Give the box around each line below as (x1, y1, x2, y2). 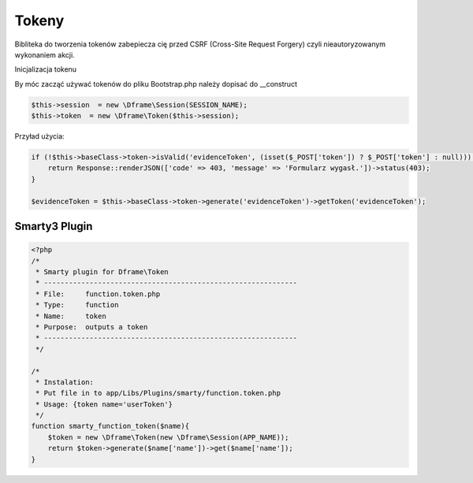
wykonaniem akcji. (14, 50, 75, 59)
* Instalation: (35, 377, 95, 386)
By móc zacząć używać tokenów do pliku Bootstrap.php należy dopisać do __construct (14, 79, 297, 88)
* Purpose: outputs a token (35, 322, 148, 331)
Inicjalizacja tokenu (14, 65, 77, 74)
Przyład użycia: (14, 132, 65, 141)
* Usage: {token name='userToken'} (35, 399, 173, 409)
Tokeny (14, 12, 65, 29)
